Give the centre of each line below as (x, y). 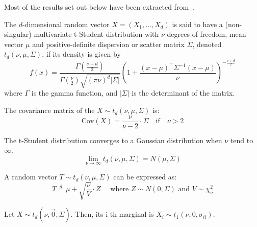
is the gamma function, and (74, 93)
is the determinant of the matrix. (183, 93)
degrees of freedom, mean (207, 34)
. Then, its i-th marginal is (112, 214)
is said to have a (197, 24)
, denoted (207, 44)
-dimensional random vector (66, 24)
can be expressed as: (145, 177)
